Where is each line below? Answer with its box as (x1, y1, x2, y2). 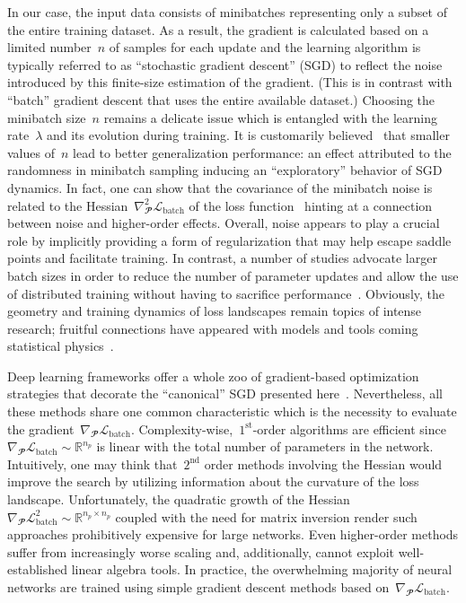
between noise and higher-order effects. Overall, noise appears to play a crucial (7, 214, 440, 232)
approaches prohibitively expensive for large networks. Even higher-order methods (7, 525, 459, 544)
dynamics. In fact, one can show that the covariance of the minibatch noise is (7, 178, 433, 197)
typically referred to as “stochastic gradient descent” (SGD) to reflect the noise (7, 55, 443, 74)
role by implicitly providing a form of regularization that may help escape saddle (7, 231, 452, 249)
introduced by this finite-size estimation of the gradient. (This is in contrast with (7, 73, 453, 92)
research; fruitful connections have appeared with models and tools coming (7, 319, 418, 337)
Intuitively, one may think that (7, 454, 178, 473)
